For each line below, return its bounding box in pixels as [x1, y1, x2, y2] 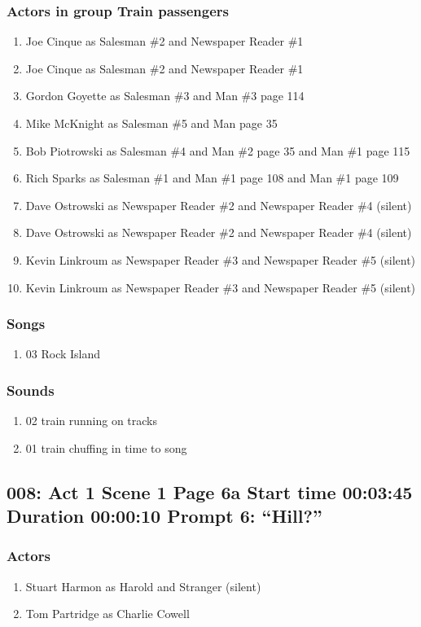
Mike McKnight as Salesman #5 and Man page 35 [25, 115, 278, 131]
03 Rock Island [25, 345, 101, 362]
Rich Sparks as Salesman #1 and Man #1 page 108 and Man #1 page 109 [25, 169, 399, 186]
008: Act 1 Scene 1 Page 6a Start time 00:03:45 [7, 479, 413, 504]
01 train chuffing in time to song [25, 439, 187, 456]
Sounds [7, 379, 55, 400]
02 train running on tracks [25, 412, 158, 429]
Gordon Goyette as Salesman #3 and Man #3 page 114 [25, 87, 305, 104]
